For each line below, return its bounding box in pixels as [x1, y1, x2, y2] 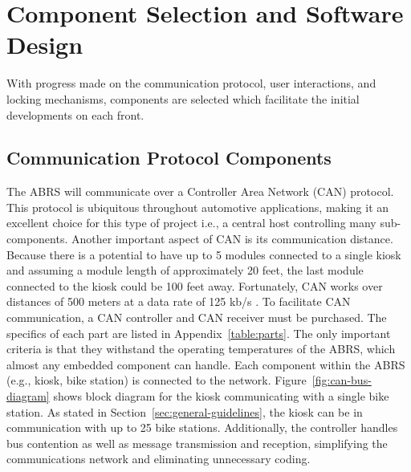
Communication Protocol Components [6, 145, 332, 170]
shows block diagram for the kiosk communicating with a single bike [53, 388, 389, 405]
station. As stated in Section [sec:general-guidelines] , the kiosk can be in [6, 403, 363, 420]
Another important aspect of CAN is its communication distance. [71, 230, 393, 247]
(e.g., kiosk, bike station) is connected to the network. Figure [6, 372, 307, 389]
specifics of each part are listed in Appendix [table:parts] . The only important [6, 324, 391, 341]
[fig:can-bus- [311, 372, 372, 389]
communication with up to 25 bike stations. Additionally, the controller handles [6, 419, 398, 436]
